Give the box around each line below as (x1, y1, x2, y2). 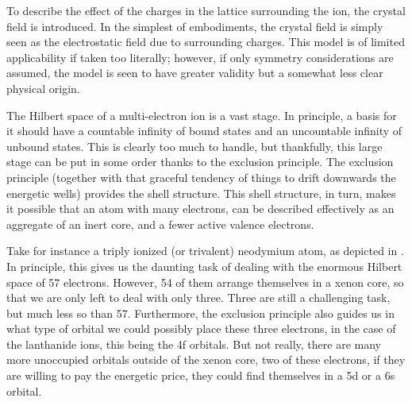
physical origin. (6, 79, 80, 96)
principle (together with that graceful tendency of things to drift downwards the (6, 168, 396, 185)
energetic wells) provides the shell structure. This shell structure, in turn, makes (6, 184, 396, 201)
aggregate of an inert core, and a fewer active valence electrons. (6, 215, 314, 232)
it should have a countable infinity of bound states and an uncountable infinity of (6, 122, 402, 139)
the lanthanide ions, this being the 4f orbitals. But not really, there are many (6, 335, 381, 352)
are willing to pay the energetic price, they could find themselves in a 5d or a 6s (6, 367, 395, 384)
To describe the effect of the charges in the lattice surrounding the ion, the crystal (6, 2, 406, 18)
